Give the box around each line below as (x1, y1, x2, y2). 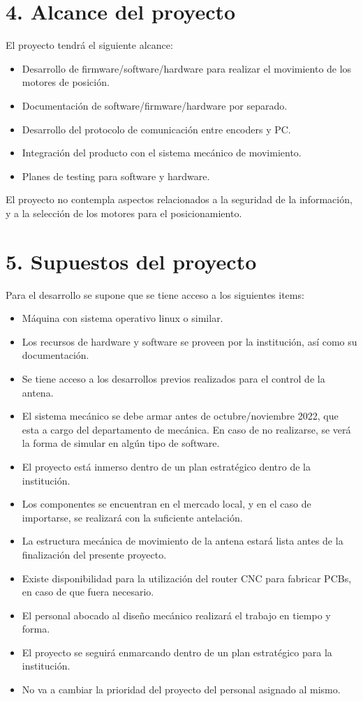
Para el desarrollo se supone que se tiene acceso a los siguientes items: (6, 287, 304, 302)
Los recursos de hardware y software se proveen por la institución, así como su (22, 334, 357, 348)
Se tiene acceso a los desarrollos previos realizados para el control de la (22, 371, 325, 385)
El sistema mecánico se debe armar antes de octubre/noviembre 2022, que (22, 408, 339, 423)
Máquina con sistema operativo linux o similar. (22, 311, 223, 325)
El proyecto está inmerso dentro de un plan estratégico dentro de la (22, 459, 311, 473)
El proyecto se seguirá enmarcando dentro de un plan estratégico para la (22, 644, 332, 659)
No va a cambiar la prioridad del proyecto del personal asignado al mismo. (22, 682, 341, 697)
